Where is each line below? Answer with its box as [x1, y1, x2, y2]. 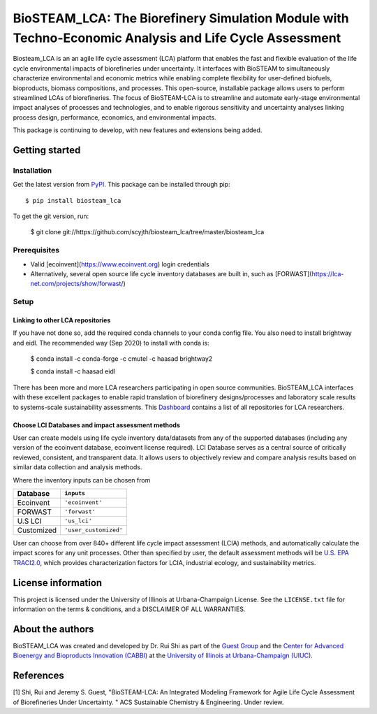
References [13, 670, 64, 682]
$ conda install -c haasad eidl [30, 367, 115, 376]
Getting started [13, 144, 81, 156]
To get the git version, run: [13, 212, 89, 220]
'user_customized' [64, 527, 124, 534]
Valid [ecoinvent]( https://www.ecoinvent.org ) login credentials [30, 259, 209, 269]
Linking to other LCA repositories [13, 315, 111, 324]
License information [13, 577, 103, 589]
